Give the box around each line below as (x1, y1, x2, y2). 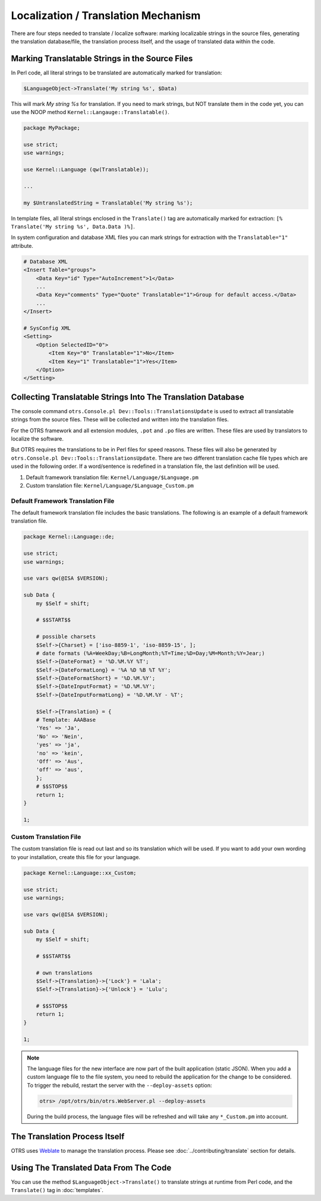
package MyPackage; (23, 125, 80, 131)
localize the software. (11, 435, 64, 442)
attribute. (11, 242, 34, 249)
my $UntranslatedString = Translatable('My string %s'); (23, 199, 193, 206)
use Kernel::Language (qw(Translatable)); (23, 166, 149, 173)
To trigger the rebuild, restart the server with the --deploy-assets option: (27, 1081, 212, 1089)
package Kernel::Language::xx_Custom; (23, 869, 137, 876)
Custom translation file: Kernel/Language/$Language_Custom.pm (26, 482, 194, 489)
